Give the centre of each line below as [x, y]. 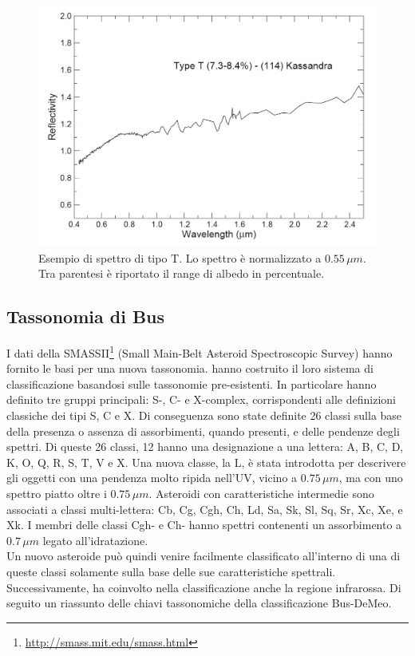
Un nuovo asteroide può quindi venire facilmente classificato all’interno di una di [204, 556]
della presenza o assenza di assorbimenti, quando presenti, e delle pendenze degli [203, 431]
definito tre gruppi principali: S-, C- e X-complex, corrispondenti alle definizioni [201, 399]
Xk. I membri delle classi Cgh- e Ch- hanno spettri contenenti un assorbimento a [204, 525]
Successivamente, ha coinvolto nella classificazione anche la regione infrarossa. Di [204, 587]
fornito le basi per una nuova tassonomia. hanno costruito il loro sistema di [190, 368]
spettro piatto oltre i [57, 493]
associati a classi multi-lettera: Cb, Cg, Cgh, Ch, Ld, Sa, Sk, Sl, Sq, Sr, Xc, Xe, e [205, 509]
